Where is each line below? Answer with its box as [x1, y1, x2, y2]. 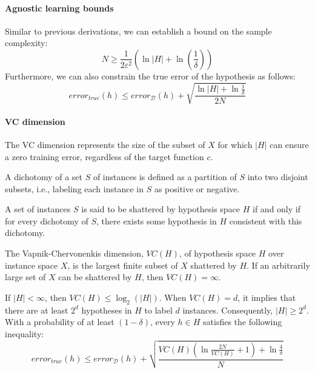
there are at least [5, 303, 68, 316]
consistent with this [229, 214, 302, 227]
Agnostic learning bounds [5, 1, 114, 14]
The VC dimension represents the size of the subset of [5, 138, 205, 150]
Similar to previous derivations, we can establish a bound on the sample [5, 24, 272, 37]
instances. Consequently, [182, 303, 273, 316]
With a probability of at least [5, 315, 114, 328]
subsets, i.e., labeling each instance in [5, 182, 144, 195]
